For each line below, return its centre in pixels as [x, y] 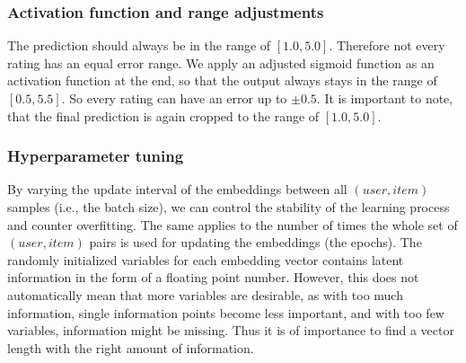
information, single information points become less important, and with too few [226, 312]
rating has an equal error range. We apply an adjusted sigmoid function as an [221, 62]
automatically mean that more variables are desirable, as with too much [205, 294]
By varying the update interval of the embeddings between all [177, 189]
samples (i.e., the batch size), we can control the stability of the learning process [229, 207]
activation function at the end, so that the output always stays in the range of [222, 80]
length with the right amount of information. [131, 347]
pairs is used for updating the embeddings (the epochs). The [255, 242]
